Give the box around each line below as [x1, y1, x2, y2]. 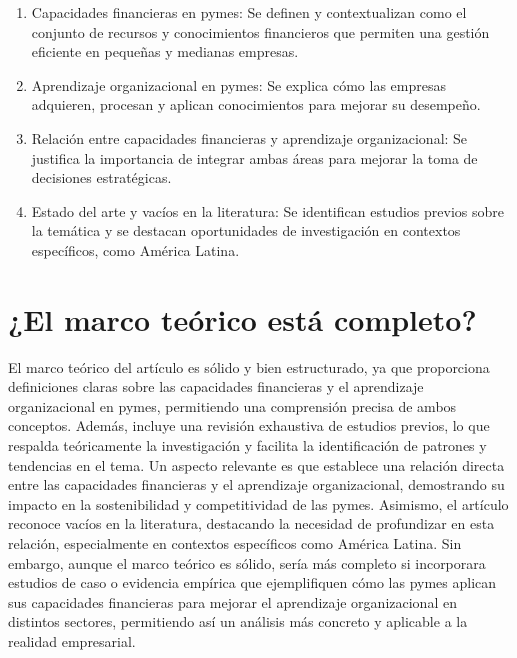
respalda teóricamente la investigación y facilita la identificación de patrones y [8, 435, 487, 456]
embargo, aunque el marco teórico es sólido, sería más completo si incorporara [8, 552, 486, 573]
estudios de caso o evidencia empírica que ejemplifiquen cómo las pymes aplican [8, 572, 497, 593]
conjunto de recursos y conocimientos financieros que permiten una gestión [31, 21, 490, 42]
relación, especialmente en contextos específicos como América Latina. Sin [8, 533, 462, 553]
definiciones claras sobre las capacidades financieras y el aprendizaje [8, 376, 424, 397]
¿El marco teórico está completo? [8, 298, 477, 339]
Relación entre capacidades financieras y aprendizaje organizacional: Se [31, 127, 468, 148]
